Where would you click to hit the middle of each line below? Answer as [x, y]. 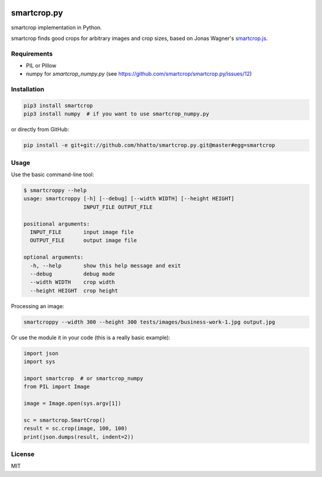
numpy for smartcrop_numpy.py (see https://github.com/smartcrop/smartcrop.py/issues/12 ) [139, 74]
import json [41, 353]
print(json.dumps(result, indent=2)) [79, 437]
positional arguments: [57, 224]
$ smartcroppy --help [55, 190]
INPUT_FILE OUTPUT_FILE [118, 207]
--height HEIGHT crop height [74, 290]
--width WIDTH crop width [73, 282]
